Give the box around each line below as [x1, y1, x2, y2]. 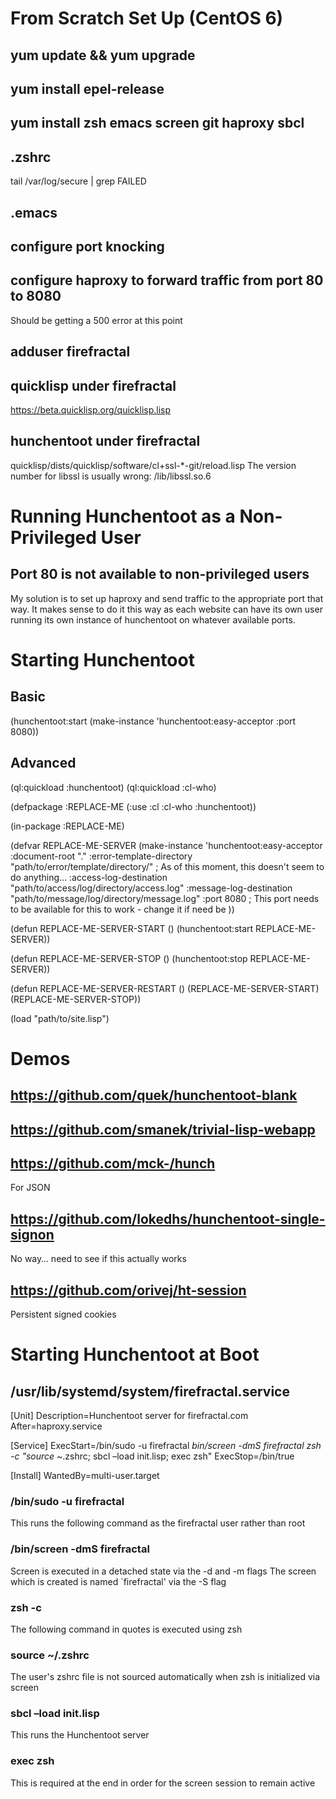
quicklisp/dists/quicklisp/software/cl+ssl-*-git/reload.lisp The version [10, 459, 297, 471]
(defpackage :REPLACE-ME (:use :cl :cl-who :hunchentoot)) [10, 800, 257, 812]
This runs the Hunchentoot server [10, 1729, 150, 1741]
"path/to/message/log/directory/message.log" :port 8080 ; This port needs [10, 892, 320, 904]
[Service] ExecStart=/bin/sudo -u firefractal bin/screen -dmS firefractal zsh [10, 1440, 322, 1451]
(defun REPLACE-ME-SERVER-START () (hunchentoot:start [10, 922, 254, 934]
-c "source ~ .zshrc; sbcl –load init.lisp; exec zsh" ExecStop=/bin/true [10, 1450, 295, 1462]
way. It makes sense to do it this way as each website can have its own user [10, 603, 323, 615]
